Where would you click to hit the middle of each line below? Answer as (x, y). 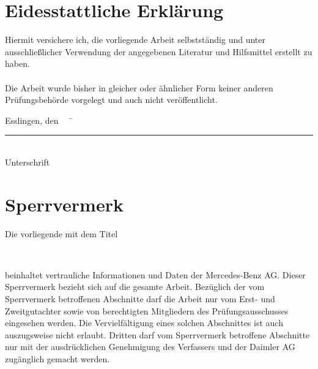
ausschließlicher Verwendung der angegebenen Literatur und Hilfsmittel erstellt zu (159, 51)
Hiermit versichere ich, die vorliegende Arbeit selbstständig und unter (135, 40)
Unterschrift (28, 162)
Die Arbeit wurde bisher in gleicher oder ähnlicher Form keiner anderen (139, 87)
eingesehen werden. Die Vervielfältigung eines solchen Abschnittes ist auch (144, 323)
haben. (17, 63)
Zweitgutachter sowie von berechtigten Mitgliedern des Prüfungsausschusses (147, 310)
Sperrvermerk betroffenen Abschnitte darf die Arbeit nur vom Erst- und (140, 298)
